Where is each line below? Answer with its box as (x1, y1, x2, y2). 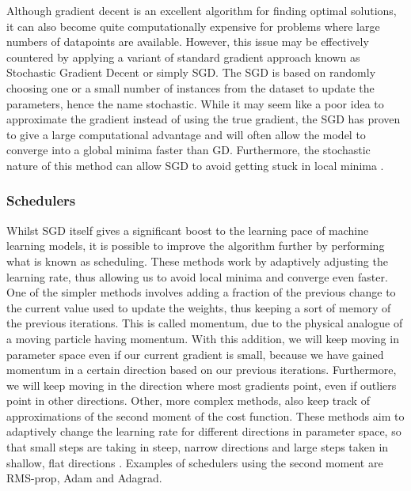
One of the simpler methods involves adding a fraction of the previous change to (6, 284, 396, 300)
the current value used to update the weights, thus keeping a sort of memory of (6, 299, 391, 315)
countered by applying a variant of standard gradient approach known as (6, 48, 360, 65)
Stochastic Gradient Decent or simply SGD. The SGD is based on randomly (6, 64, 376, 81)
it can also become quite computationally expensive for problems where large (6, 17, 380, 34)
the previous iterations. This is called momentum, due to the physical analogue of (6, 315, 403, 331)
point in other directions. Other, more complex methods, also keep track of (6, 392, 370, 409)
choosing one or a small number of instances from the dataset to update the (6, 79, 375, 96)
